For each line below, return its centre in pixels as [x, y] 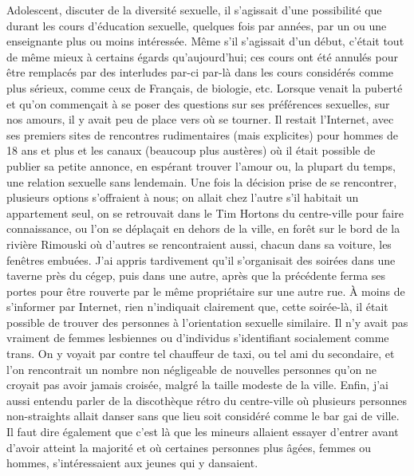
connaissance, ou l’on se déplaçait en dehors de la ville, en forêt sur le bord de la [203, 228]
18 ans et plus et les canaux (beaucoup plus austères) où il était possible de [191, 150]
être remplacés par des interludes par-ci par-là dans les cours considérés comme [200, 72]
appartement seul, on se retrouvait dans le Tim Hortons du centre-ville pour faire [205, 212]
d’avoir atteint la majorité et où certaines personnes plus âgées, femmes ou [189, 447]
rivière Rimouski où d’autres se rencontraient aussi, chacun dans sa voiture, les [199, 244]
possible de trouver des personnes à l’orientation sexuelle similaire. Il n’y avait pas [207, 322]
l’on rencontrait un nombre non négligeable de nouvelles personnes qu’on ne [191, 369]
